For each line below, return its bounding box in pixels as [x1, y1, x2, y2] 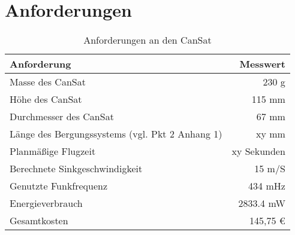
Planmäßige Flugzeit [10, 144, 96, 158]
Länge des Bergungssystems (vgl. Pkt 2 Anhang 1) [10, 127, 222, 141]
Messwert [239, 57, 285, 71]
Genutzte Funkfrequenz [10, 179, 108, 193]
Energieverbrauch [10, 196, 83, 210]
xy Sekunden [231, 144, 285, 158]
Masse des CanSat [10, 75, 86, 89]
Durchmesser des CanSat [10, 109, 114, 124]
